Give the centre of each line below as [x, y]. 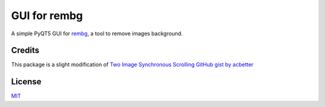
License [26, 82]
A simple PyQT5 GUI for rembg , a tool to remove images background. [97, 33]
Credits [25, 51]
